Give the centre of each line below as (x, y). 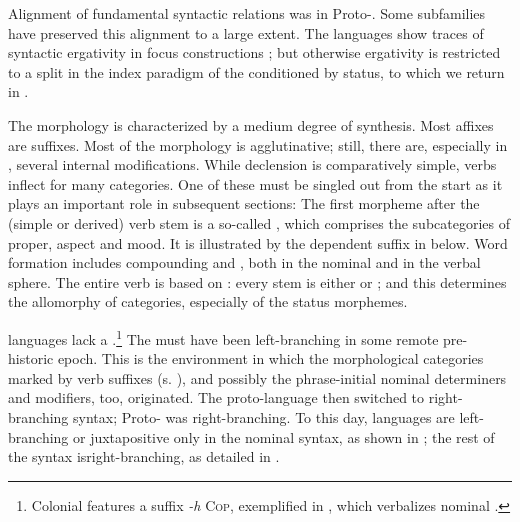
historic (31, 358)
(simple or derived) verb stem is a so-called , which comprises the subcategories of (259, 222)
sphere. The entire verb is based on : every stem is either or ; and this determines (257, 281)
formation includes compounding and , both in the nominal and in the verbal (244, 262)
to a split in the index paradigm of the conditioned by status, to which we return (256, 71)
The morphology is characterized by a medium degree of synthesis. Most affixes (251, 124)
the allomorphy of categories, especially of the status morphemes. (208, 301)
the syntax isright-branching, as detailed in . (144, 456)
